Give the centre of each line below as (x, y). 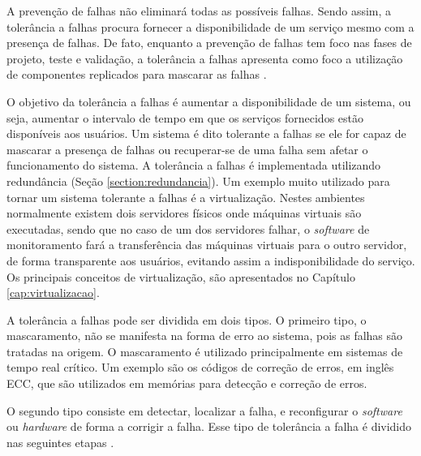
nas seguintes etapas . (60, 442)
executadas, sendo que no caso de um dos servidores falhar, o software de (188, 228)
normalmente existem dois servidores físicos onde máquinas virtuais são (184, 213)
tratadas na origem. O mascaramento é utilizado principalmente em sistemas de (205, 351)
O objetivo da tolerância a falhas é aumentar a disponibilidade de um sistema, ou (209, 101)
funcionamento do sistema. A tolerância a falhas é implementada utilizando (194, 165)
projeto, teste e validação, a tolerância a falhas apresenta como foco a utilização (205, 58)
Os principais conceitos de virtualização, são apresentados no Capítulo (181, 276)
